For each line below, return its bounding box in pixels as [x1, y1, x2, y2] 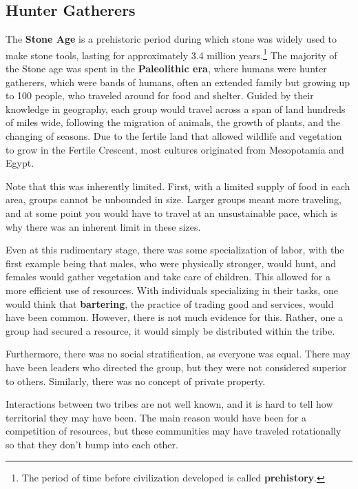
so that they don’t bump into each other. [6, 437, 178, 451]
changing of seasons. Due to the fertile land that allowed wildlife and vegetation [6, 129, 342, 143]
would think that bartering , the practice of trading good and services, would [6, 296, 334, 311]
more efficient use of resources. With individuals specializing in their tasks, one [6, 282, 338, 297]
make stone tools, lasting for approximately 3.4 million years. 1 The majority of [6, 45, 337, 62]
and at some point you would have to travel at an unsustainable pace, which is [6, 205, 337, 220]
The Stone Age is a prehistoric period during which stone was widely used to [6, 32, 337, 46]
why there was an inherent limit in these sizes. [6, 219, 201, 233]
